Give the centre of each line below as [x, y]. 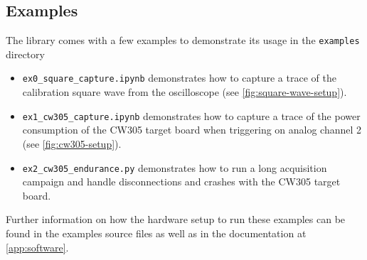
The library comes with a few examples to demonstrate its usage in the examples [183, 40]
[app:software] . [37, 247]
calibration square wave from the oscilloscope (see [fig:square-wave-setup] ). [185, 92]
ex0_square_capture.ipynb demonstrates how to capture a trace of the [179, 78]
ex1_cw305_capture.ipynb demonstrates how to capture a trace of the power [191, 115]
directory [25, 54]
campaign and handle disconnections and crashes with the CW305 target [181, 182]
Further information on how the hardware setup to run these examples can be [176, 219]
